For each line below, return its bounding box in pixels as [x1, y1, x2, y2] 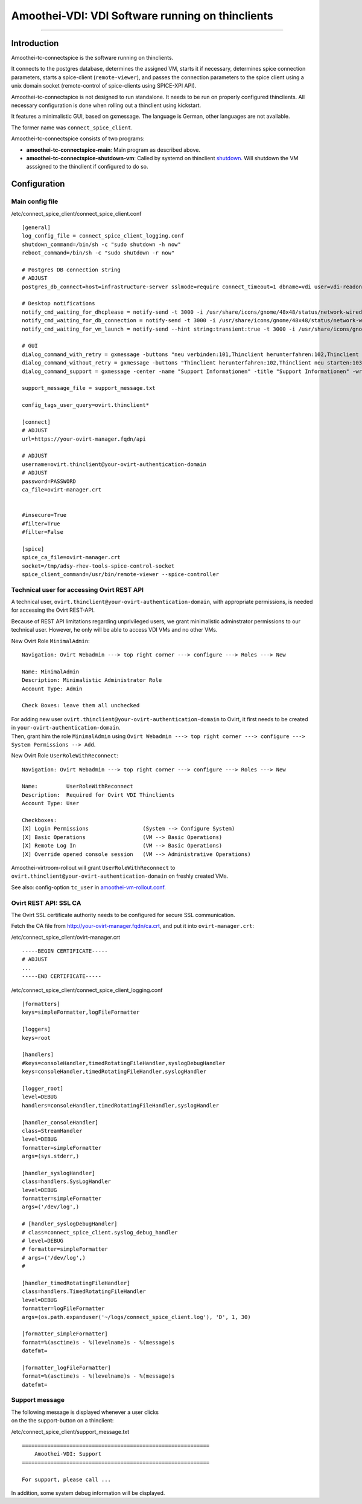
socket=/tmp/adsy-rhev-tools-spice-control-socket [22, 562, 175, 569]
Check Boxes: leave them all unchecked [22, 702, 140, 709]
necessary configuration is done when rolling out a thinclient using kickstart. [11, 102, 202, 109]
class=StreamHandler [22, 1127, 83, 1134]
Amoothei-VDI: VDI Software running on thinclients [11, 9, 274, 22]
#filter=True [22, 520, 60, 527]
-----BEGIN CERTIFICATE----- [22, 948, 108, 955]
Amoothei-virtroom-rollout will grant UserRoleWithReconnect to [11, 864, 176, 871]
